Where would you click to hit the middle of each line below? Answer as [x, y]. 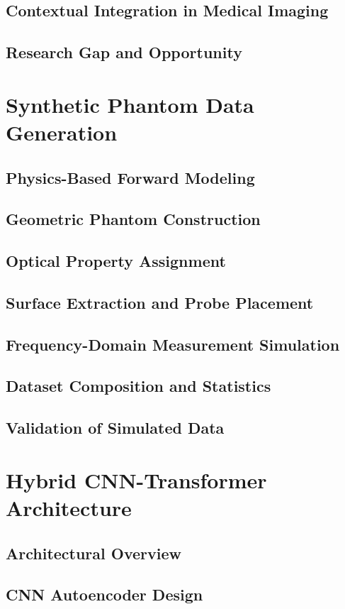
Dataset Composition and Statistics [138, 386]
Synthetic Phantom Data [130, 104]
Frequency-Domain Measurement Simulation [173, 344]
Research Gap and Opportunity [124, 52]
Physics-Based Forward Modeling [130, 177]
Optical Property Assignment [116, 261]
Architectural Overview [94, 553]
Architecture [69, 507]
